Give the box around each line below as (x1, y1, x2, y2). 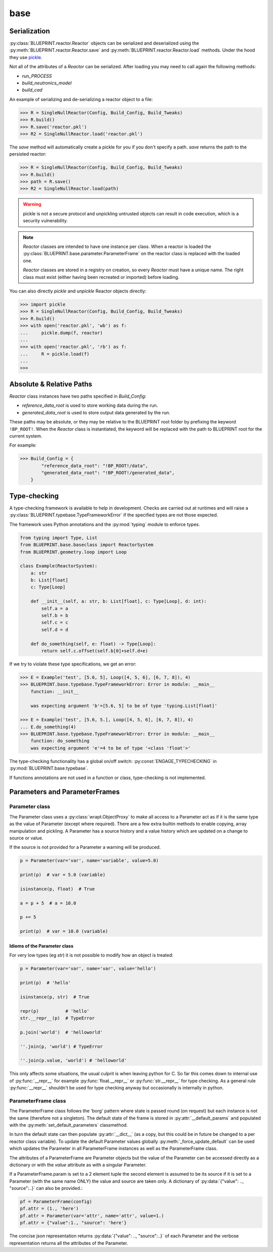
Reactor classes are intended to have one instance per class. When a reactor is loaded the (23, 244, 212, 250)
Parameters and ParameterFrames (9, 788, 120, 796)
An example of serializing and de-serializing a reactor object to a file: (9, 96, 153, 102)
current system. (9, 432, 42, 439)
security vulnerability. (23, 218, 68, 224)
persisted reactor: (9, 151, 47, 157)
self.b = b (41, 613, 68, 618)
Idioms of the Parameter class (9, 943, 74, 949)
